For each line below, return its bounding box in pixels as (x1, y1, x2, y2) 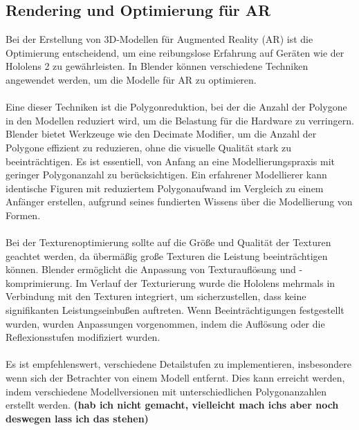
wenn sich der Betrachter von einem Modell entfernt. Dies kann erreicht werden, (6, 371, 345, 385)
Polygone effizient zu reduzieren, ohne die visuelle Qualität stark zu (6, 140, 292, 154)
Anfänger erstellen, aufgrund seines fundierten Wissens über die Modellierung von (6, 194, 353, 209)
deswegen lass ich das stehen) (6, 411, 149, 425)
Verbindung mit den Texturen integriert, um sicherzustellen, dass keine (6, 289, 306, 303)
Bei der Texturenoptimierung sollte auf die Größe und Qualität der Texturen (6, 235, 331, 250)
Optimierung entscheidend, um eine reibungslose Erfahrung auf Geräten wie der (6, 45, 344, 59)
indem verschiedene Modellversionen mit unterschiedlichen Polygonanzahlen (6, 384, 327, 398)
